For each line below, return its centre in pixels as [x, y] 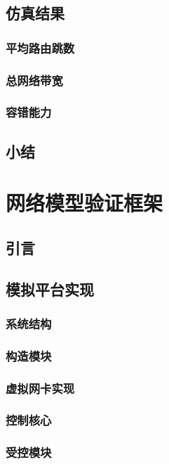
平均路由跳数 [40, 47]
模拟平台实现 [50, 289]
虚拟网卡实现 [40, 388]
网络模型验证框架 [84, 203]
